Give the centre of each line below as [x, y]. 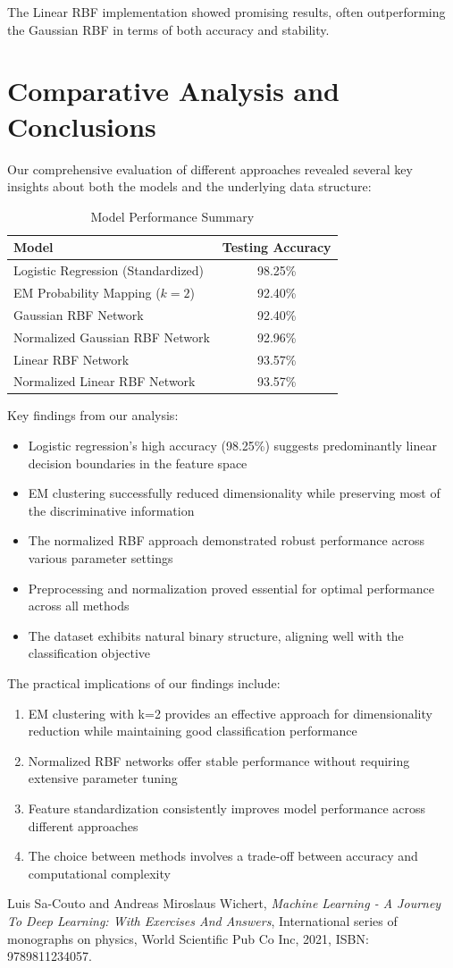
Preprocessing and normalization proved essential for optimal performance [231, 588]
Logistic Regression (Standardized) [109, 270]
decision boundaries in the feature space [138, 463]
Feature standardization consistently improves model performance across [227, 808]
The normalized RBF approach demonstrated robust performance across [226, 540]
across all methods [79, 606]
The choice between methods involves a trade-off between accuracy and [223, 856]
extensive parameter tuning [103, 778]
